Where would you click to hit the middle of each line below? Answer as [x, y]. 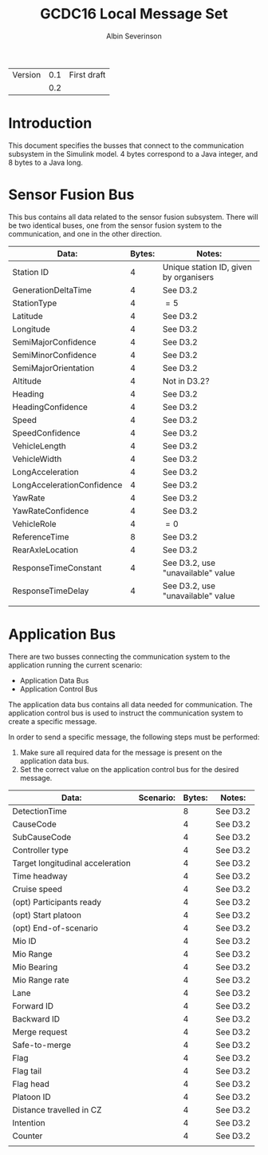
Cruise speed [37, 889]
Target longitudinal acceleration [72, 862]
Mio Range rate [41, 980]
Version [27, 74]
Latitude [28, 316]
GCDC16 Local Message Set [134, 14]
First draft [87, 74]
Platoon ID [32, 1097]
